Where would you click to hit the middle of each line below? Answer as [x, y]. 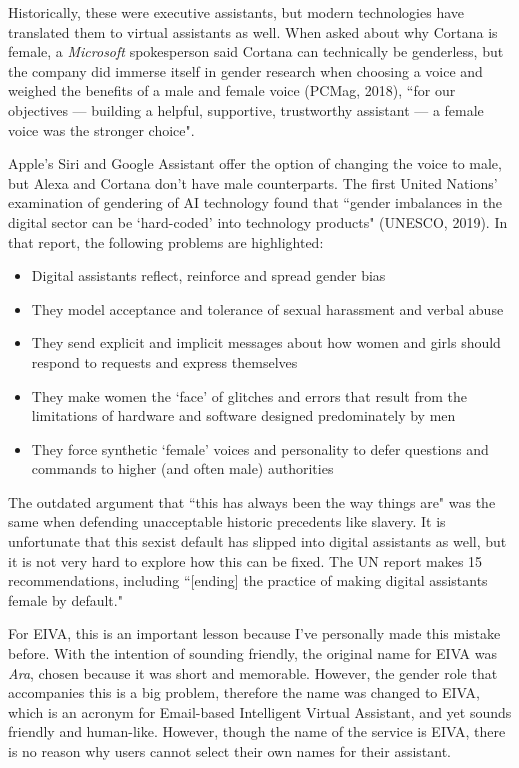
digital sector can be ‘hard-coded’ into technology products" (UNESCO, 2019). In [258, 221]
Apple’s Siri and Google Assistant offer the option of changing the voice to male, [255, 163]
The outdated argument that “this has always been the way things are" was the [252, 501]
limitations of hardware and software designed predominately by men [243, 415]
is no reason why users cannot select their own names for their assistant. [230, 751]
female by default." [65, 599]
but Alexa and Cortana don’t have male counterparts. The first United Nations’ [253, 182]
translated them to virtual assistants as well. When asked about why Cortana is [253, 31]
